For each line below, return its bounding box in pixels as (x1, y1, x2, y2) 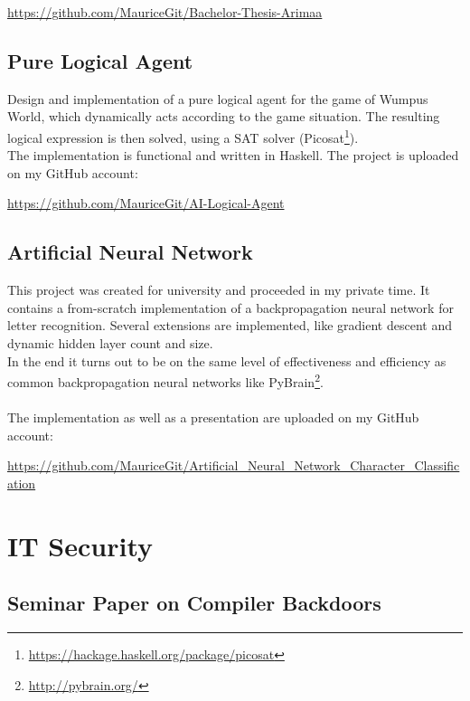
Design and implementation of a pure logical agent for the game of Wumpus (7, 89, 428, 108)
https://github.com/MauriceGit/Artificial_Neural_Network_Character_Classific (7, 456, 460, 475)
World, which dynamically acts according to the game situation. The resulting (7, 107, 440, 126)
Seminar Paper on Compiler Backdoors (7, 589, 381, 617)
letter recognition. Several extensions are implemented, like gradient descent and (7, 316, 452, 335)
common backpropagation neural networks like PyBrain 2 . (7, 370, 324, 391)
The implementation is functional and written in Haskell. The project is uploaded (7, 146, 459, 165)
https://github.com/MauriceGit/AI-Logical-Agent (7, 194, 285, 213)
